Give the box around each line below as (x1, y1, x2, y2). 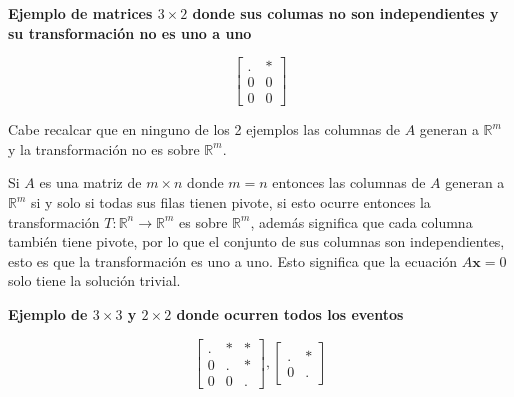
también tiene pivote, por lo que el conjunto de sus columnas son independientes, (8, 231, 505, 252)
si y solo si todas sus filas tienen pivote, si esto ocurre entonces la (31, 192, 431, 213)
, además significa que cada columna (250, 211, 473, 232)
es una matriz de (39, 172, 142, 193)
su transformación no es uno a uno (8, 22, 252, 43)
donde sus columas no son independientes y (192, 3, 499, 23)
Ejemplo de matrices (8, 3, 153, 23)
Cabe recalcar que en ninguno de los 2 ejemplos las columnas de (8, 119, 400, 140)
